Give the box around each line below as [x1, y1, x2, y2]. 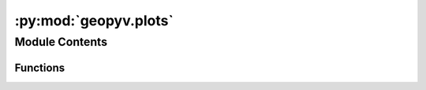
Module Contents [14, 35, 108, 49]
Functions [14, 61, 65, 74]
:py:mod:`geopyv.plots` [14, 12, 174, 29]
